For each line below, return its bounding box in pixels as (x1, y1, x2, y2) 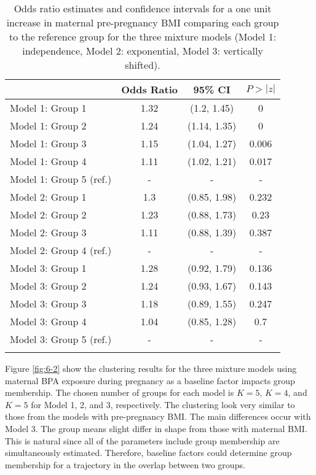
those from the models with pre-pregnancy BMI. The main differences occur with (5, 410, 311, 423)
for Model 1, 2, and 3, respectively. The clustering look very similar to (31, 398, 295, 411)
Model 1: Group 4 (10, 154, 87, 168)
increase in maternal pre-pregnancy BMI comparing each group (6, 15, 279, 29)
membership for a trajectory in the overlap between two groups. (5, 458, 245, 471)
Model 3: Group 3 (10, 296, 87, 311)
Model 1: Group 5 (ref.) (10, 172, 112, 186)
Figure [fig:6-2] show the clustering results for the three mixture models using (5, 362, 297, 374)
